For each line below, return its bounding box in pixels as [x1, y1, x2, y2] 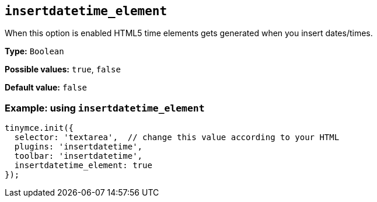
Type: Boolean [5, 46, 64, 57]
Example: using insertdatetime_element [5, 102, 205, 114]
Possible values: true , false [5, 64, 121, 75]
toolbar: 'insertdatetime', [14, 151, 143, 161]
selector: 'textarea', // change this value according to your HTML [14, 133, 340, 142]
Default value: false [5, 82, 88, 93]
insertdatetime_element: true [14, 161, 152, 170]
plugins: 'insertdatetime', [14, 142, 143, 152]
